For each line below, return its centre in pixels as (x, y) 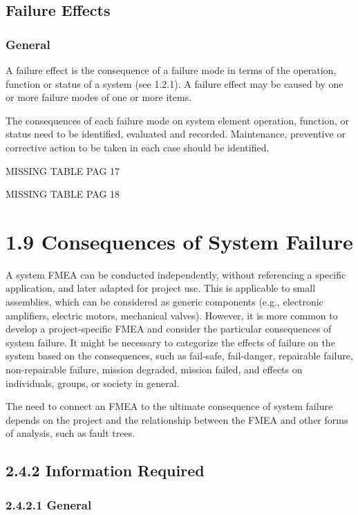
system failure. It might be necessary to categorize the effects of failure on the (170, 342)
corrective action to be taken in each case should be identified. (138, 147)
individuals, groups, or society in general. (93, 383)
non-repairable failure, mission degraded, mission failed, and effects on (154, 369)
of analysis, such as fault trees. (70, 433)
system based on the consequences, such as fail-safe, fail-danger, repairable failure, (179, 356)
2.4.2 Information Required (105, 470)
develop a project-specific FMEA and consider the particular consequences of (169, 329)
